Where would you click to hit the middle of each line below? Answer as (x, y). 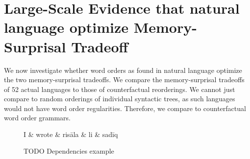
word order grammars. (37, 118)
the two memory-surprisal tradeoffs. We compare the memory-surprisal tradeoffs (124, 79)
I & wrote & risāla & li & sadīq (71, 134)
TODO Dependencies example (69, 150)
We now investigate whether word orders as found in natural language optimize (123, 70)
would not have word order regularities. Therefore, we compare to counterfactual (125, 108)
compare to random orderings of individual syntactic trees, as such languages (120, 99)
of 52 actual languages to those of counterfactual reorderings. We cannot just (120, 89)
